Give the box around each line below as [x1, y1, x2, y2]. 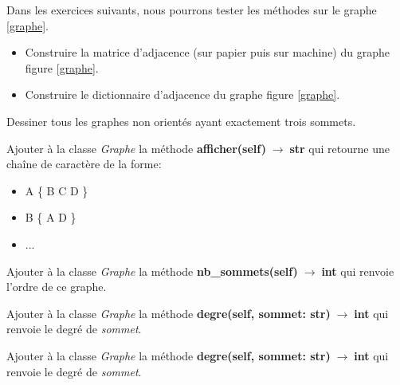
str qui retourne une [289, 139, 390, 156]
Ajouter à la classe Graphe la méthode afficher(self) [6, 139, 266, 156]
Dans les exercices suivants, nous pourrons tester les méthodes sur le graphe [6, 2, 377, 18]
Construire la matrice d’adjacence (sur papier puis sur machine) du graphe [25, 44, 390, 61]
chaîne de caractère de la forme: [6, 155, 162, 172]
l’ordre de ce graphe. [6, 278, 107, 295]
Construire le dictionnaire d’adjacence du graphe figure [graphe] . [25, 86, 340, 103]
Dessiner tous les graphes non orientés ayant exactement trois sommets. [6, 112, 356, 129]
